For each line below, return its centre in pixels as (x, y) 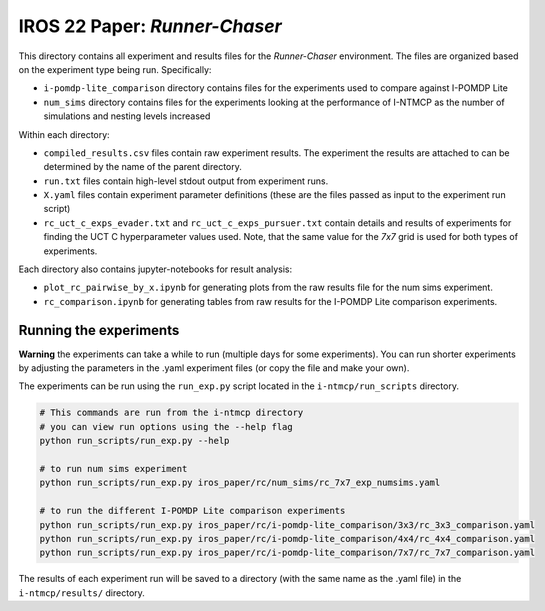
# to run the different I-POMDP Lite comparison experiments (192, 511)
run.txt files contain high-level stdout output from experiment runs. (186, 181)
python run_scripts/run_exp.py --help (134, 441)
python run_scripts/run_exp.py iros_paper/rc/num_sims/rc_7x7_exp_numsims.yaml (240, 483)
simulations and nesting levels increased (127, 116)
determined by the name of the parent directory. (142, 167)
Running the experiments (99, 330)
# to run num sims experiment (113, 469)
